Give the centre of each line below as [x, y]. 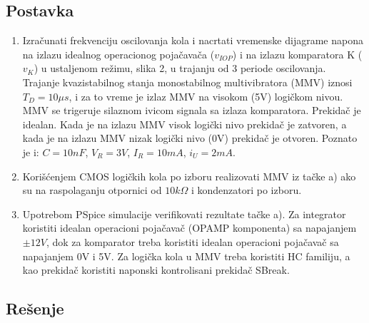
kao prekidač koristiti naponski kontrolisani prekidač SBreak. [156, 270]
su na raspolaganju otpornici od [92, 190]
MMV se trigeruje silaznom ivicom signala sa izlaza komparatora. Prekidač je [192, 110]
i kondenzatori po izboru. [246, 190]
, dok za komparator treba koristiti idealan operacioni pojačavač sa [192, 241]
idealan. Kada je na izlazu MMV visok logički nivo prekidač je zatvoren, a [184, 124]
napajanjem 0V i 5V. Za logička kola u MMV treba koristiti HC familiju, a [186, 256]
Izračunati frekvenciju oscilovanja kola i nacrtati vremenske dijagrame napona [193, 40]
